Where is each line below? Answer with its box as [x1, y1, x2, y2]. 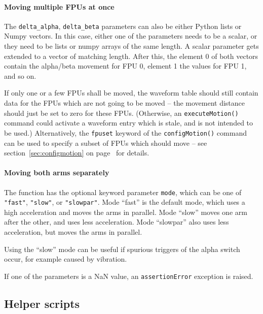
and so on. [4, 70, 36, 81]
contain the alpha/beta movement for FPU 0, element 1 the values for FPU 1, [4, 60, 247, 71]
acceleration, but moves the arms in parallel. [4, 227, 142, 237]
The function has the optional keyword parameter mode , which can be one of [4, 186, 242, 197]
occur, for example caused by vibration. [4, 254, 127, 264]
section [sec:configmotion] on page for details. [4, 147, 149, 158]
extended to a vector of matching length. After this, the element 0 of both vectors [4, 50, 258, 61]
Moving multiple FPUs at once [4, 1, 115, 12]
